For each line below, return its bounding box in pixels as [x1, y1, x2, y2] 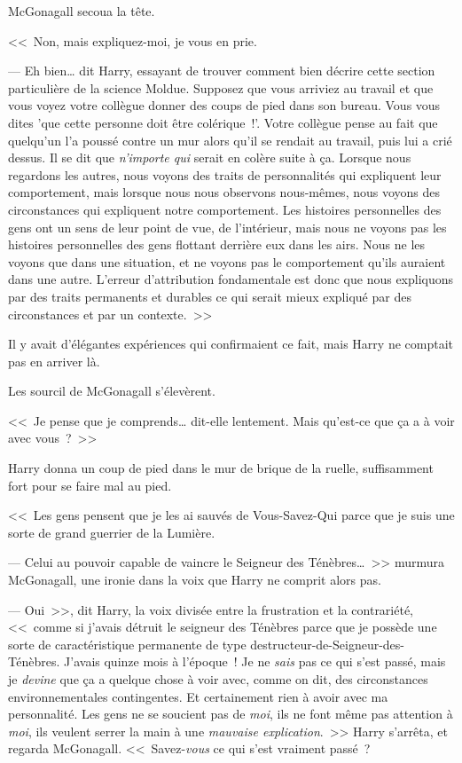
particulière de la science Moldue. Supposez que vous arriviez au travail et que [8, 78, 434, 97]
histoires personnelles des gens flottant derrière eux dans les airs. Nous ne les [8, 235, 426, 254]
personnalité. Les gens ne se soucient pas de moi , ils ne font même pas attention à [8, 704, 453, 723]
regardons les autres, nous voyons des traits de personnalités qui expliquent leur [8, 165, 442, 184]
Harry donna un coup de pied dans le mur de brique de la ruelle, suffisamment [8, 459, 434, 477]
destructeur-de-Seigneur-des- [250, 634, 404, 653]
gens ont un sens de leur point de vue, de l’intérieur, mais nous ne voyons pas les [8, 217, 447, 236]
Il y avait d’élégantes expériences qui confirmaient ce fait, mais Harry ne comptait [8, 334, 454, 353]
